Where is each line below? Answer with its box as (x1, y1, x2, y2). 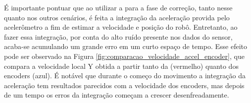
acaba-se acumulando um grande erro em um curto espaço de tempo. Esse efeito (4, 41, 247, 51)
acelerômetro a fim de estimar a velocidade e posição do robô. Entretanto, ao (4, 22, 238, 32)
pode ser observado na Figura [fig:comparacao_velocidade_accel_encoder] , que (4, 51, 245, 61)
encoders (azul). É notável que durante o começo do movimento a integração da (4, 70, 246, 81)
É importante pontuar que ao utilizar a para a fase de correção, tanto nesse (4, 2, 233, 12)
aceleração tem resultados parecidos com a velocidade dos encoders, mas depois (4, 80, 245, 90)
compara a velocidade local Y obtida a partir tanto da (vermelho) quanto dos (4, 60, 239, 71)
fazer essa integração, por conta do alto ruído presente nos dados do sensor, (4, 31, 233, 42)
